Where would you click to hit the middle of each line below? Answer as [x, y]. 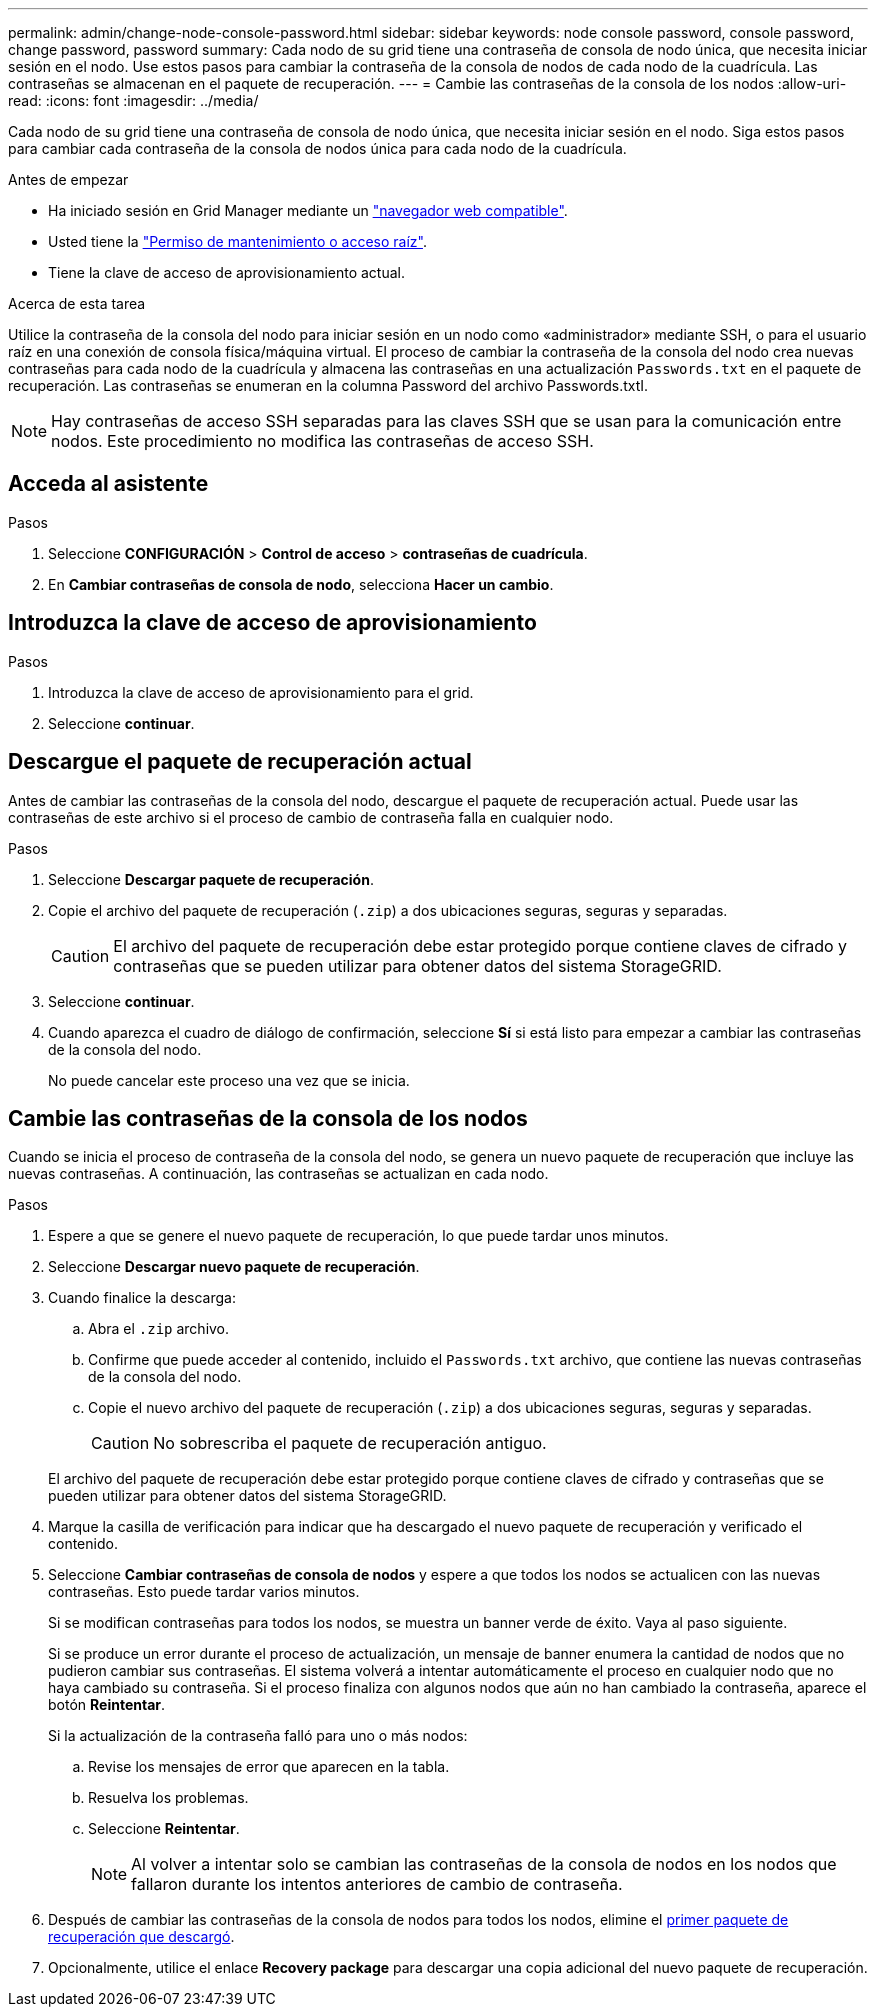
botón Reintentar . [107, 1705]
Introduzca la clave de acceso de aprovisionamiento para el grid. [261, 692]
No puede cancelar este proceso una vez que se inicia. [229, 1080]
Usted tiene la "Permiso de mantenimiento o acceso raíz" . [237, 241]
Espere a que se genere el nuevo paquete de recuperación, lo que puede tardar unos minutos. [358, 1236]
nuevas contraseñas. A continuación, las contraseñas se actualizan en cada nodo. [278, 1174]
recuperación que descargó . [141, 1937]
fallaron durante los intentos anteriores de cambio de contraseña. [377, 1884]
